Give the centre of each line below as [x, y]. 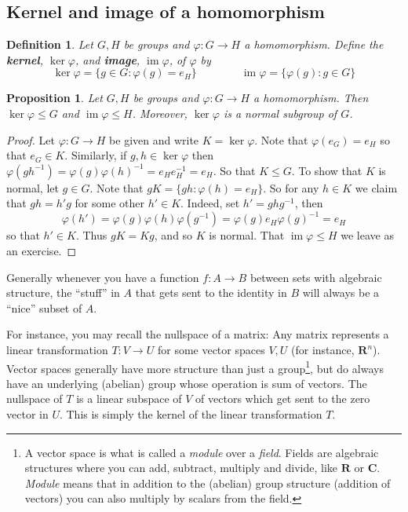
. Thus [91, 235]
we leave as [367, 235]
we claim [376, 187]
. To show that [327, 170]
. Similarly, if [96, 155]
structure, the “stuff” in [63, 293]
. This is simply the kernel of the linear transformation [191, 414]
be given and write [154, 139]
